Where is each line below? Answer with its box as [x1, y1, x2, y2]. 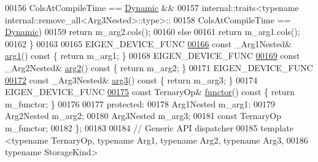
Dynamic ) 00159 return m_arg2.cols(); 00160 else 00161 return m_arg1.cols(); [5, 25, 300, 38]
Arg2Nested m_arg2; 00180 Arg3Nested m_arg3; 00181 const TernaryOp [5, 109, 282, 122]
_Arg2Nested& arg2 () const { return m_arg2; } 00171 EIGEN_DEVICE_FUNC [5, 61, 313, 74]
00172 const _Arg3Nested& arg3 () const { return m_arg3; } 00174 [5, 73, 258, 86]
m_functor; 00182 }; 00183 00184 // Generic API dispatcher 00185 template [5, 121, 293, 134]
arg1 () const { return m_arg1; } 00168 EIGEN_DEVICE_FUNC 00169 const [5, 49, 300, 62]
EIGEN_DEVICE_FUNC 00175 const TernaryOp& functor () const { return [5, 85, 295, 98]
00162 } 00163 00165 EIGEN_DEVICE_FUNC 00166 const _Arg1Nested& [5, 37, 292, 50]
